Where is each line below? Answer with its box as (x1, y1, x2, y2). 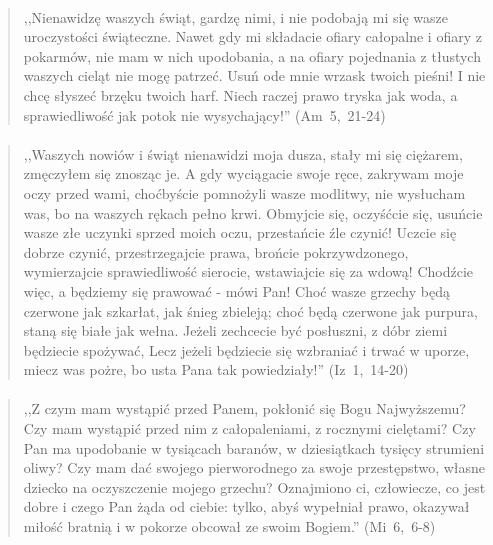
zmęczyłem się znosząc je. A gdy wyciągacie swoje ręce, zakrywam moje (23, 163, 464, 184)
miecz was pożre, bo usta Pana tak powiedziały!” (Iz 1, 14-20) (23, 359, 409, 380)
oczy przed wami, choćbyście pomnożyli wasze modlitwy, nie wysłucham (23, 182, 466, 203)
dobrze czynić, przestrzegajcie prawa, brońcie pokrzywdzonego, (23, 241, 409, 262)
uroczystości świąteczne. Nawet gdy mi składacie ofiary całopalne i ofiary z (23, 26, 482, 47)
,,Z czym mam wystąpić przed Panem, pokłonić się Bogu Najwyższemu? (23, 398, 466, 419)
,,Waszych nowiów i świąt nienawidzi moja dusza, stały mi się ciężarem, (23, 143, 463, 164)
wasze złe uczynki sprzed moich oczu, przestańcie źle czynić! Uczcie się (23, 222, 457, 243)
